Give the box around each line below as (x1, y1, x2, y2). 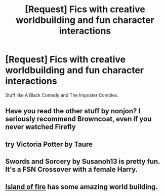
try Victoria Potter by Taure (5, 140, 93, 148)
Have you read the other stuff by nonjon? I (5, 107, 141, 115)
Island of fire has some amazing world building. (5, 182, 158, 191)
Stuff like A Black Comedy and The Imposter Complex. (5, 92, 119, 98)
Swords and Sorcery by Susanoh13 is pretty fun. (5, 157, 160, 166)
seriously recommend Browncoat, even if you (5, 115, 152, 123)
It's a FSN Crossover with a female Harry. (5, 165, 138, 174)
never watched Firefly (5, 123, 76, 132)
